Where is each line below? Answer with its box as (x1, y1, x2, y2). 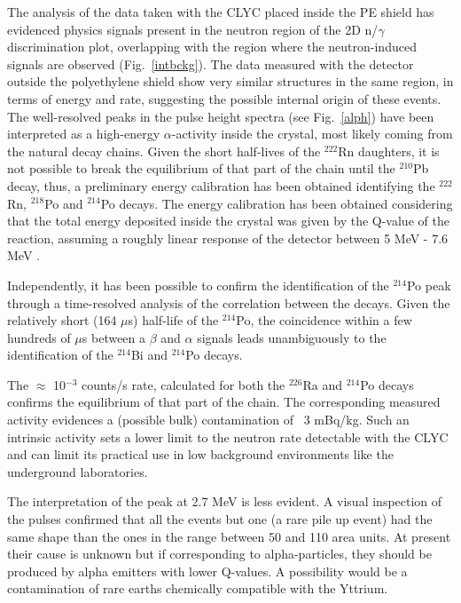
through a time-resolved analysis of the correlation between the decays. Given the (7, 293, 450, 312)
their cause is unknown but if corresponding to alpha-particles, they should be (7, 544, 432, 563)
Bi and (130, 345, 168, 364)
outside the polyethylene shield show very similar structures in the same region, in (7, 72, 454, 91)
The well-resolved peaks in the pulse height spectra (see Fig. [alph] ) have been (7, 107, 434, 125)
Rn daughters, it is (338, 141, 440, 160)
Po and (44, 194, 83, 212)
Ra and (302, 375, 342, 393)
